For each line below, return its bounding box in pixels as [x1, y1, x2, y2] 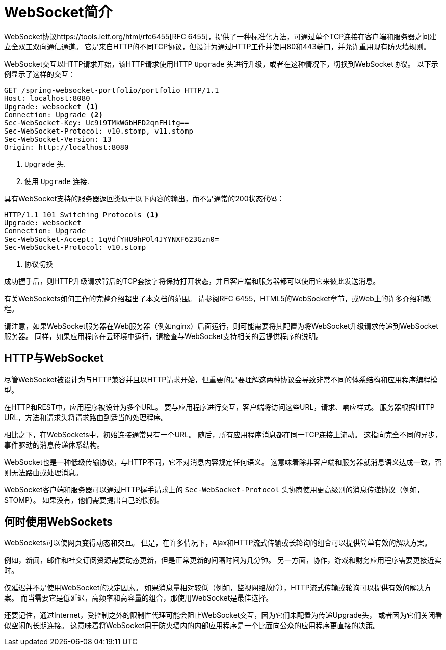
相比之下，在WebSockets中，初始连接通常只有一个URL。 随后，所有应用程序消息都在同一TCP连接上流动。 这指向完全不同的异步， [4, 430, 442, 439]
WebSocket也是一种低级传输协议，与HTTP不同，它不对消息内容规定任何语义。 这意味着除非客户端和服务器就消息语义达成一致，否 [4, 457, 442, 466]
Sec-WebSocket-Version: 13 [4, 135, 112, 143]
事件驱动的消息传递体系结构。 [4, 440, 104, 449]
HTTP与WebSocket [4, 352, 104, 365]
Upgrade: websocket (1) [4, 102, 99, 111]
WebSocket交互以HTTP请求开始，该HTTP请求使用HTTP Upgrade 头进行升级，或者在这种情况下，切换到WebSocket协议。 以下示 [4, 59, 438, 68]
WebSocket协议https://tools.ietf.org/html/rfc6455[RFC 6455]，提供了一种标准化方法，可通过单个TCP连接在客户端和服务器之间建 [4, 32, 437, 41]
